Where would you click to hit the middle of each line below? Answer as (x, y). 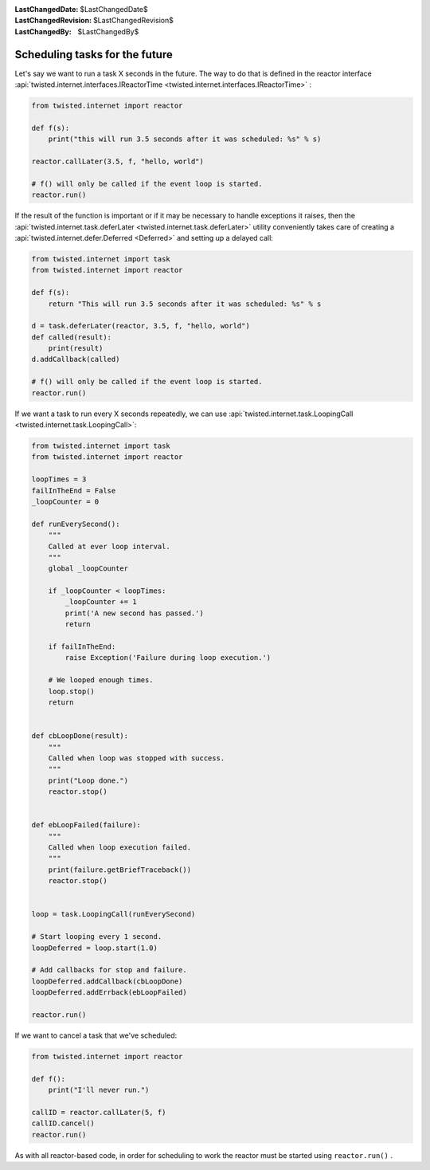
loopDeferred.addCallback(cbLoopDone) (107, 981)
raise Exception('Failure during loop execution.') (168, 658)
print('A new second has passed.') (135, 613)
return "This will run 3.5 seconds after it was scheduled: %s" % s (185, 304)
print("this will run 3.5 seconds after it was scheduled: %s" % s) (185, 139)
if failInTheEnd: (82, 647)
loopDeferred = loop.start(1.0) (95, 948)
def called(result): (71, 337)
